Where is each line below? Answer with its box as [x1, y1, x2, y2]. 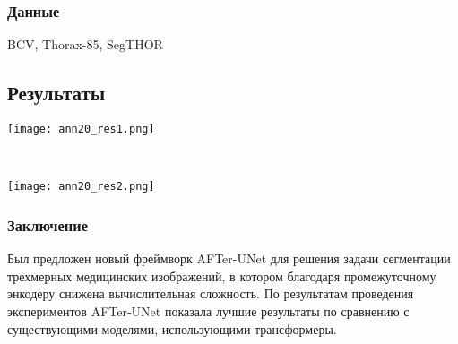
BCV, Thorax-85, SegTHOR [7, 35, 163, 54]
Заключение [7, 213, 88, 236]
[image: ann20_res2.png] [7, 180, 155, 193]
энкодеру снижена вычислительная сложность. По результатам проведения [7, 284, 414, 303]
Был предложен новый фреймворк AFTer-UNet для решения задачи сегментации [7, 249, 451, 268]
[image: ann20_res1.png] [7, 123, 155, 136]
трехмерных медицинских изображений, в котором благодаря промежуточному [7, 266, 436, 285]
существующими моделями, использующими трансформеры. [7, 319, 337, 338]
